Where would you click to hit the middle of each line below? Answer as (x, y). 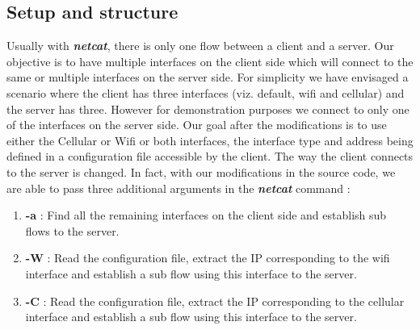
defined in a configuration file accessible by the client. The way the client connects (210, 156)
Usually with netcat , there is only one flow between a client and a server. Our (200, 46)
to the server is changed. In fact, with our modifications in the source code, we (201, 171)
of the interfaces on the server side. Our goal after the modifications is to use (197, 125)
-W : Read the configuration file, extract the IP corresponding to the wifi (208, 258)
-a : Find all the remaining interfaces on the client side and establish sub (206, 215)
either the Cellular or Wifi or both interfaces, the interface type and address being (210, 140)
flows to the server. (72, 230)
